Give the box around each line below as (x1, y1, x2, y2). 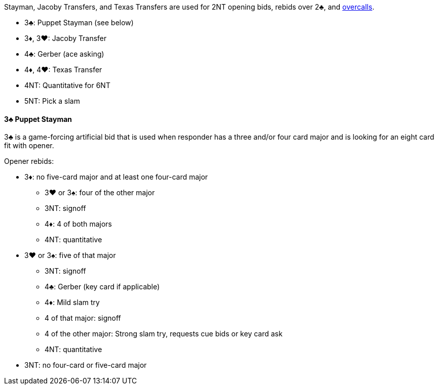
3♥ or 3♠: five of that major (24, 251, 116, 260)
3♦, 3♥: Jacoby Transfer (24, 34, 107, 42)
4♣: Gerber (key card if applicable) (45, 282, 160, 291)
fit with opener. (4, 141, 54, 150)
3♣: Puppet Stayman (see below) (24, 18, 134, 27)
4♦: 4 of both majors (45, 220, 112, 229)
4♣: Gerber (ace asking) (24, 50, 104, 58)
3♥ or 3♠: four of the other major (45, 188, 155, 197)
